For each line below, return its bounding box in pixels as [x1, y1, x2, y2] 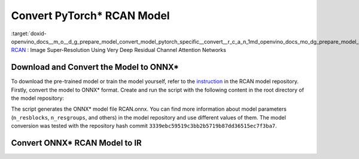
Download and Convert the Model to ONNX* [11, 62, 180, 72]
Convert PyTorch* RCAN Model [11, 9, 170, 22]
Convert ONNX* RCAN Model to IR [11, 138, 142, 148]
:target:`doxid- [11, 30, 47, 37]
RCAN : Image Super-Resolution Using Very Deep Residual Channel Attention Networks [11, 47, 227, 54]
